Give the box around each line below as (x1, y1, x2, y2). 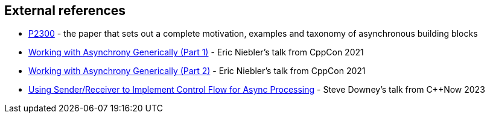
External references (4, 3, 126, 18)
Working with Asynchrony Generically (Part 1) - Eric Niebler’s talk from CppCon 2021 (28, 47, 364, 58)
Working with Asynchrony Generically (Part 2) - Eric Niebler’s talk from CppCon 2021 (28, 66, 366, 76)
